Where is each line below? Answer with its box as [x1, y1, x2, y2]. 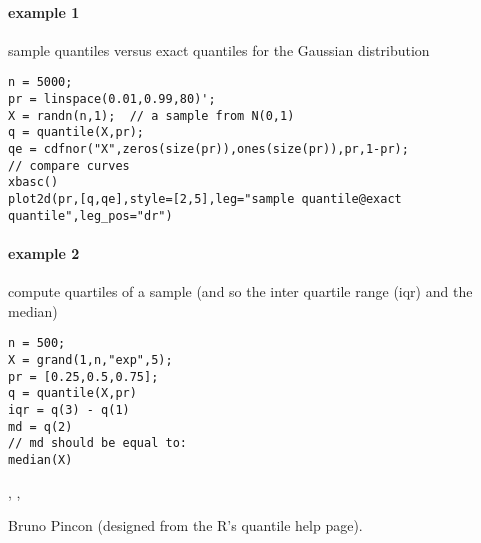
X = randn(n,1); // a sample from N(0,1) [8, 108, 295, 123]
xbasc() [8, 175, 59, 190]
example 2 [8, 242, 80, 263]
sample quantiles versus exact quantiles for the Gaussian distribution [8, 39, 430, 60]
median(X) [8, 452, 73, 467]
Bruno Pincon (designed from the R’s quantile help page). [8, 515, 363, 536]
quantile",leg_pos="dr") [8, 208, 173, 223]
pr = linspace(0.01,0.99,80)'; [8, 92, 216, 107]
